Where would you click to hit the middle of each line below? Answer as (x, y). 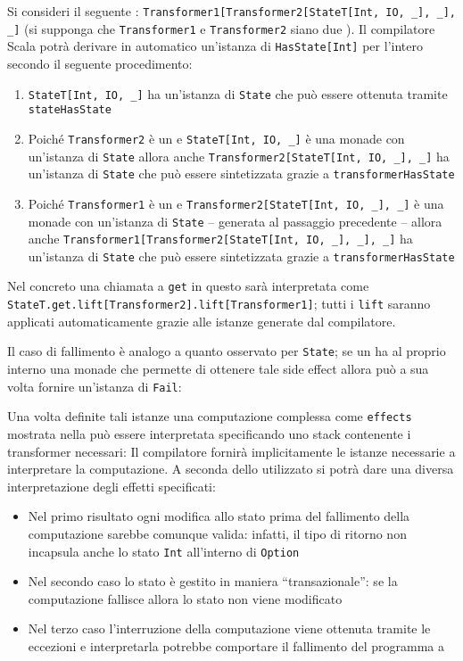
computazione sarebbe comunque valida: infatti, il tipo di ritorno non (217, 533)
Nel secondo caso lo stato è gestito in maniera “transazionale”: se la (213, 581)
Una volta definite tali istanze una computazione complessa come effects (210, 416)
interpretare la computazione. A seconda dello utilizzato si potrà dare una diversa (231, 469)
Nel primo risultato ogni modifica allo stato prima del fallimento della (219, 516)
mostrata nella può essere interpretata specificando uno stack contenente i (209, 433)
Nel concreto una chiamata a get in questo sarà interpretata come (188, 286)
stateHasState (70, 110)
